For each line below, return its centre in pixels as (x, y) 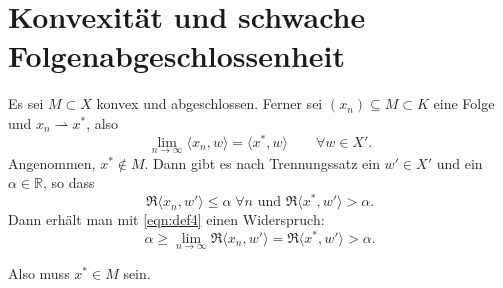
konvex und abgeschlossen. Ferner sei (209, 103)
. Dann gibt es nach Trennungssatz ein (262, 162)
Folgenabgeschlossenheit (176, 55)
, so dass (69, 182)
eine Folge (464, 103)
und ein (459, 162)
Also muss (39, 272)
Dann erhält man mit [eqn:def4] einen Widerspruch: (166, 219)
